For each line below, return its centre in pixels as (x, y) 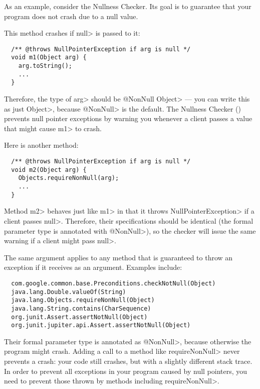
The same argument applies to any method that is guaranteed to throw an (118, 257)
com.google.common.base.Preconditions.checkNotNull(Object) (113, 283)
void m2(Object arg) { (49, 170)
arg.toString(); (45, 66)
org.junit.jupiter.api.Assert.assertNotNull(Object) (101, 325)
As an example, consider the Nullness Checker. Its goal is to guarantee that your (128, 6)
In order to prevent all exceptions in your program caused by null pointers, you (126, 371)
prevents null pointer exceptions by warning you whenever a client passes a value (128, 118)
